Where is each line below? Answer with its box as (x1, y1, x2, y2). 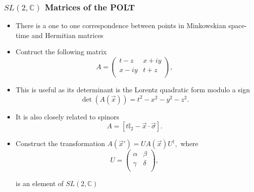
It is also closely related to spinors (15, 111, 119, 121)
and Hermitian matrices (31, 30, 103, 40)
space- (228, 20, 247, 31)
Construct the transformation (15, 138, 105, 149)
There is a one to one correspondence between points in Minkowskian (15, 20, 226, 31)
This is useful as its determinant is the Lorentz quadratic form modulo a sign (15, 84, 250, 94)
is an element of (15, 178, 64, 189)
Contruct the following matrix (15, 46, 107, 57)
